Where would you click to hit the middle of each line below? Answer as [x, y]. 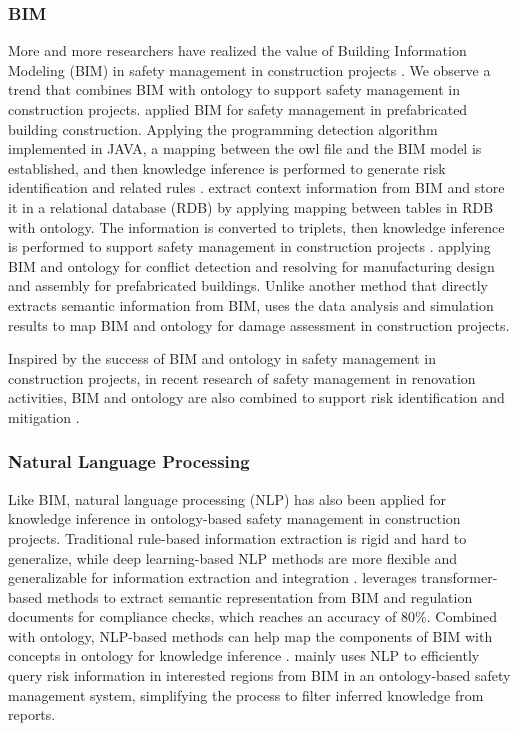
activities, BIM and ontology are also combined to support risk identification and [256, 397]
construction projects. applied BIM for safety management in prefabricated [238, 109]
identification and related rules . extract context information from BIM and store [256, 187]
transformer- [459, 577]
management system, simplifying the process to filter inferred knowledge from [246, 694]
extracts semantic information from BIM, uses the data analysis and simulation [251, 304]
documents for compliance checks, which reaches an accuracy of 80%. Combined [253, 616]
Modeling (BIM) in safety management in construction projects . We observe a [249, 69]
